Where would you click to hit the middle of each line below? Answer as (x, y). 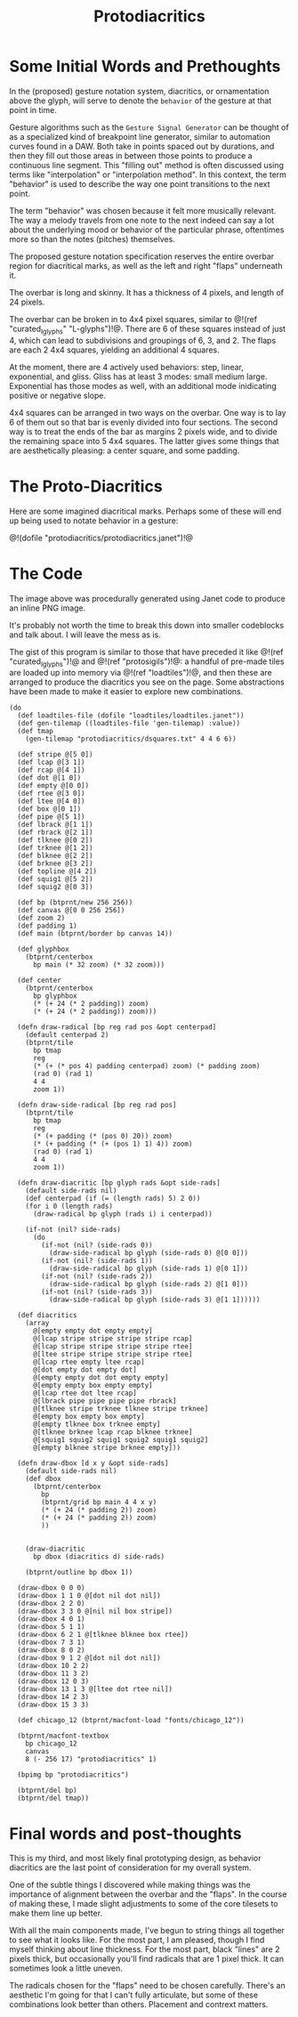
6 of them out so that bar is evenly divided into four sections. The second (144, 422)
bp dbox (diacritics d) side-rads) (99, 1557)
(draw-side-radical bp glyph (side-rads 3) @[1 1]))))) (154, 1300)
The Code (46, 574)
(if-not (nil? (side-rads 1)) (97, 1261)
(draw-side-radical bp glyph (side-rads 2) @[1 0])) (149, 1284)
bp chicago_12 (51, 1744)
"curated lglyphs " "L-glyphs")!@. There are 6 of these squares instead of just (148, 329)
